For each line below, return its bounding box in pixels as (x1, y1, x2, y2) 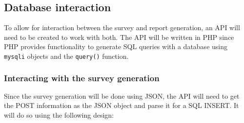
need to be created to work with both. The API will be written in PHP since (4, 32, 234, 42)
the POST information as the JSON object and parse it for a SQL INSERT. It (4, 100, 239, 110)
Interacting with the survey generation (4, 71, 160, 84)
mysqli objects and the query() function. (4, 51, 129, 61)
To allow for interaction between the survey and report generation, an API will (4, 22, 240, 33)
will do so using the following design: (4, 110, 114, 120)
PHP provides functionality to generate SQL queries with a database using (4, 41, 227, 52)
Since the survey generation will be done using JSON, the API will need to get (4, 90, 240, 101)
